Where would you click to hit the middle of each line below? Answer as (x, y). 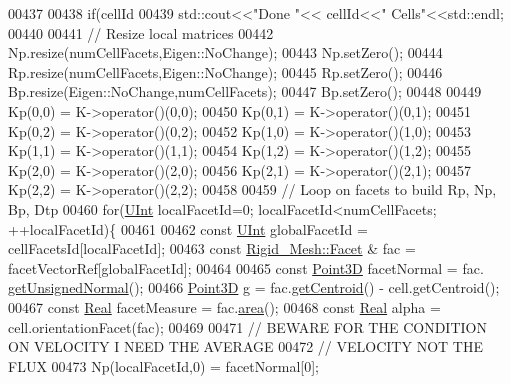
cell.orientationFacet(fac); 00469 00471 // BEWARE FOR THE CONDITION (247, 326)
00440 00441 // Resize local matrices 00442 (141, 32)
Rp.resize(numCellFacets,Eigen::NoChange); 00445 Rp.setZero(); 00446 (225, 71)
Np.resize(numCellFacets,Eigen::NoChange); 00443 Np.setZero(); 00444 (225, 52)
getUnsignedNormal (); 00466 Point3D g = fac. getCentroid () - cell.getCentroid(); (254, 287)
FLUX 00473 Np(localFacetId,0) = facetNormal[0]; (163, 365)
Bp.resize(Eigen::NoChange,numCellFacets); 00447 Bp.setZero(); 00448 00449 (245, 91)
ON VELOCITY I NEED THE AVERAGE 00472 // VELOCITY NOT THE (245, 346)
